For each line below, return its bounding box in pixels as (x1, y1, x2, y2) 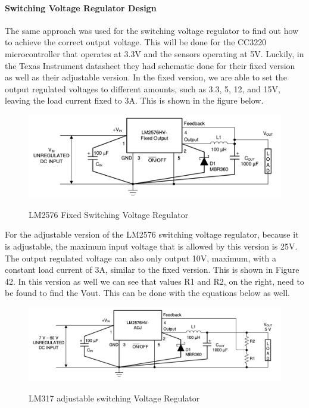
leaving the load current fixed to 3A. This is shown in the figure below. (5, 94, 264, 107)
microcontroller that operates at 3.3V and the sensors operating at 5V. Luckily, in (5, 47, 304, 60)
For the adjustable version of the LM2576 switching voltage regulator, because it (5, 228, 299, 241)
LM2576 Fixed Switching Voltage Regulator (29, 208, 189, 220)
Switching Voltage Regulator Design (5, 1, 157, 14)
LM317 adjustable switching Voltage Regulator (29, 391, 200, 404)
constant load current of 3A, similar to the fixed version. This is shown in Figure (5, 263, 299, 276)
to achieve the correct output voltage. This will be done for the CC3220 (5, 36, 267, 48)
